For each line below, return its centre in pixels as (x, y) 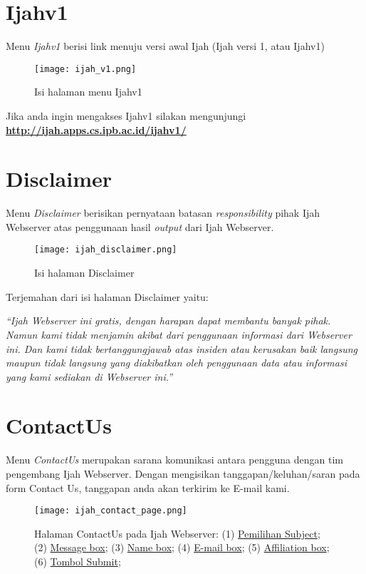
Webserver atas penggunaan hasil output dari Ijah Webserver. (140, 226)
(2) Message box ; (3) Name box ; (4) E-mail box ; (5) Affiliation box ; (182, 547)
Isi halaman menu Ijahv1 (88, 92)
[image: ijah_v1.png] (85, 69)
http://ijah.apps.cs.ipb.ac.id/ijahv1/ (96, 129)
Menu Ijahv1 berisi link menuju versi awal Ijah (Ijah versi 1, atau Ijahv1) (165, 46)
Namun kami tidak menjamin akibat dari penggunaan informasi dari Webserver (179, 334)
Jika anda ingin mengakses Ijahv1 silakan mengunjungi (126, 115)
